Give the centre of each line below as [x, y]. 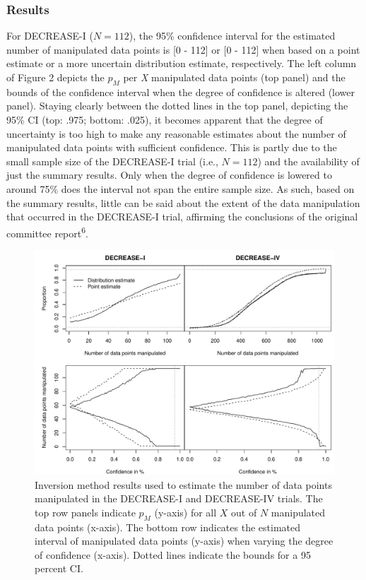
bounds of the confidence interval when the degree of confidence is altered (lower [181, 91]
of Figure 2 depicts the [55, 77]
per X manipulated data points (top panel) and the [234, 77]
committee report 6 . [47, 232]
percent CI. [59, 568]
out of [244, 512]
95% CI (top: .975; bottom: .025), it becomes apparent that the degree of [165, 119]
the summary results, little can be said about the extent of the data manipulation [183, 202]
